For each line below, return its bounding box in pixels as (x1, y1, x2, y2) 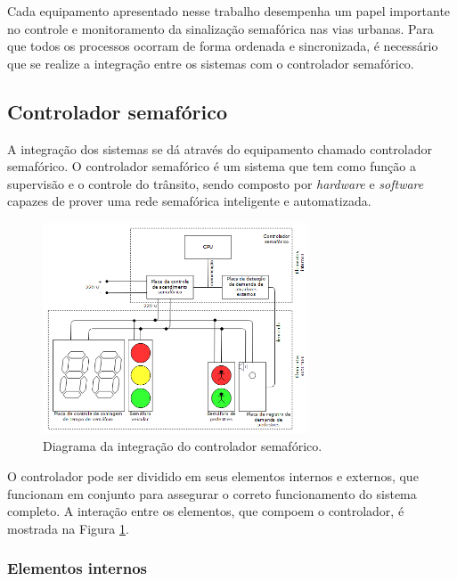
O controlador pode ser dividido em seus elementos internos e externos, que (7, 467, 419, 486)
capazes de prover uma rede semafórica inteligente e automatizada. (7, 192, 371, 210)
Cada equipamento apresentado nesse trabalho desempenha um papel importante (7, 2, 451, 20)
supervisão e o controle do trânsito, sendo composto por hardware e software (7, 174, 424, 192)
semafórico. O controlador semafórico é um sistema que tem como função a (7, 157, 416, 176)
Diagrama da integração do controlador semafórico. (43, 437, 322, 455)
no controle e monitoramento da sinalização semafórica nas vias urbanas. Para (7, 19, 434, 37)
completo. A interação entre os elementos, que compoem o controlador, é (7, 502, 404, 520)
